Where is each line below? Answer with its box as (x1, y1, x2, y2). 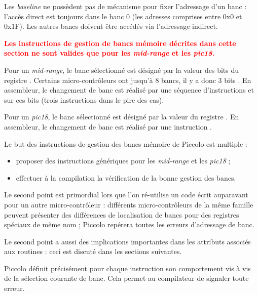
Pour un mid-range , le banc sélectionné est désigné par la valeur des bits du (4, 64, 239, 75)
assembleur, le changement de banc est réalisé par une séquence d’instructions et (4, 85, 254, 95)
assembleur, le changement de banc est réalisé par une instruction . (4, 121, 212, 132)
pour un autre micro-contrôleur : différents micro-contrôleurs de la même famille (4, 199, 253, 209)
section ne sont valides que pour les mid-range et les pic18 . (4, 48, 215, 58)
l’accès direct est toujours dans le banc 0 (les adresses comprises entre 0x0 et (4, 11, 242, 21)
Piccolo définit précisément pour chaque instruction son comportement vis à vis (4, 263, 251, 273)
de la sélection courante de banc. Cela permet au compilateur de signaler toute (4, 273, 249, 283)
